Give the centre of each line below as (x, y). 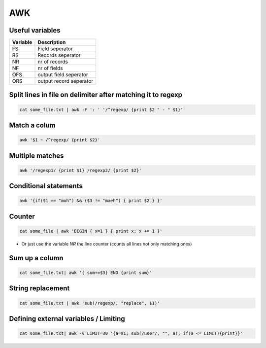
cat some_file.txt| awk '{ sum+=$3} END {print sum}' (86, 273)
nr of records (53, 62)
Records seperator (59, 55)
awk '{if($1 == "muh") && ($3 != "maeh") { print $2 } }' (91, 201)
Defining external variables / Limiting (67, 319)
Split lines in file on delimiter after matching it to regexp (96, 95)
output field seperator (63, 75)
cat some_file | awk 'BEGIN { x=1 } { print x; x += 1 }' (91, 231)
